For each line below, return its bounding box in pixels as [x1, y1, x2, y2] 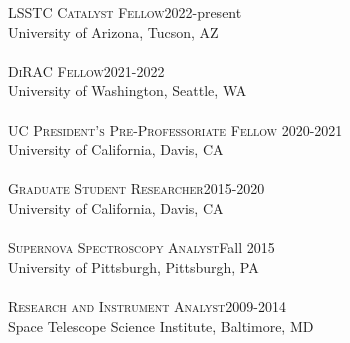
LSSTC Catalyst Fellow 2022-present [8, 2, 242, 22]
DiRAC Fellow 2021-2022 [8, 60, 165, 81]
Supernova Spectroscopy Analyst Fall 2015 [8, 237, 275, 258]
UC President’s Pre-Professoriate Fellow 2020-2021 [8, 119, 343, 140]
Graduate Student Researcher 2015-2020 [8, 178, 265, 199]
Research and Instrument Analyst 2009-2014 [8, 295, 286, 316]
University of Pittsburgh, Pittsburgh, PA [8, 256, 259, 277]
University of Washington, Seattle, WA [8, 80, 247, 101]
